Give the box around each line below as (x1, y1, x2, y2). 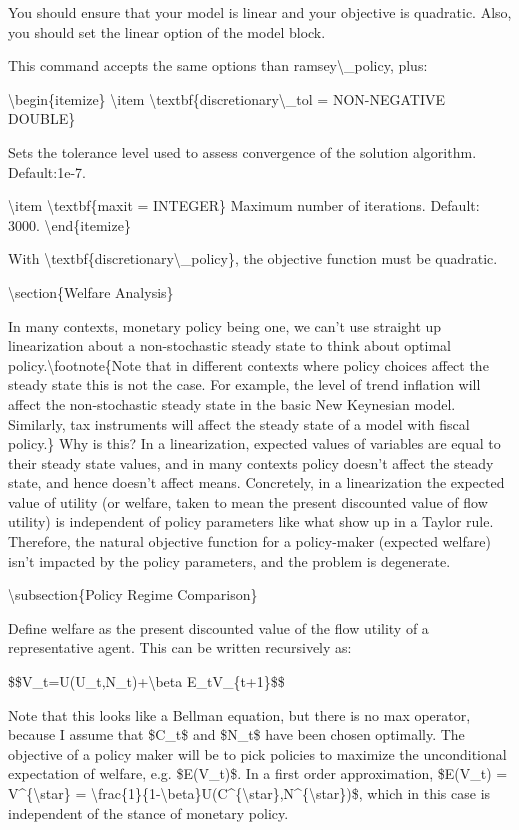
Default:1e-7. (8, 161, 86, 182)
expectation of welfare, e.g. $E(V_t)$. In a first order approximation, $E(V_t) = (8, 763, 508, 784)
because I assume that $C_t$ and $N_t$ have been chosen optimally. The (8, 724, 465, 745)
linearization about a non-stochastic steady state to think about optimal (8, 335, 451, 356)
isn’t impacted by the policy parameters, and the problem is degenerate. (8, 550, 451, 571)
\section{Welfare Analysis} (8, 281, 174, 302)
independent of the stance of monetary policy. (8, 802, 289, 823)
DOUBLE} (8, 108, 76, 129)
